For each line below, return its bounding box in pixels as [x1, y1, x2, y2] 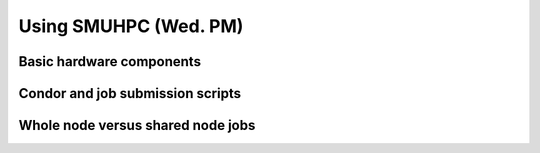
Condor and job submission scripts [18, 85, 242, 102]
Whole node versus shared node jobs [18, 117, 256, 134]
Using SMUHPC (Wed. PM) [18, 15, 244, 37]
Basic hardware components [18, 53, 202, 70]
